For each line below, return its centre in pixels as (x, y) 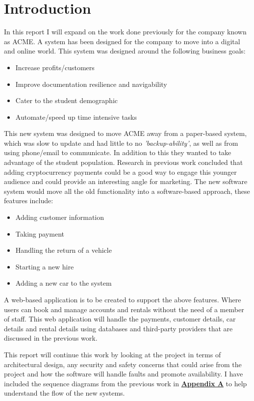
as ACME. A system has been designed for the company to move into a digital (122, 41)
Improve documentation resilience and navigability (91, 84)
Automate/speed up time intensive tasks (76, 117)
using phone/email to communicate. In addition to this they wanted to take (118, 152)
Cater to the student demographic (67, 100)
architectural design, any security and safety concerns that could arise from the (123, 364)
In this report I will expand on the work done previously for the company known (125, 32)
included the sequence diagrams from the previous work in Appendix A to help (126, 383)
